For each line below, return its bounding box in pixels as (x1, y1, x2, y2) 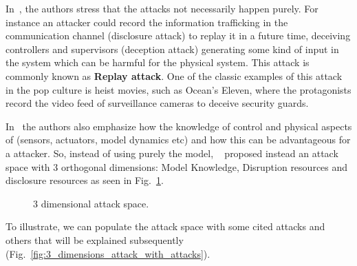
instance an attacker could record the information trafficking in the (6, 14, 288, 29)
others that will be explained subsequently (6, 232, 184, 247)
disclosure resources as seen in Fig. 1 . (6, 173, 164, 187)
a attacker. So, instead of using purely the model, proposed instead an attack (6, 145, 338, 160)
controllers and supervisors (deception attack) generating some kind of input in (6, 41, 339, 56)
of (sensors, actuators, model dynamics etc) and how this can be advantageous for (6, 132, 351, 147)
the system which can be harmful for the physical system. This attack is (6, 55, 310, 70)
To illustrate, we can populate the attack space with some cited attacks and (6, 219, 325, 234)
